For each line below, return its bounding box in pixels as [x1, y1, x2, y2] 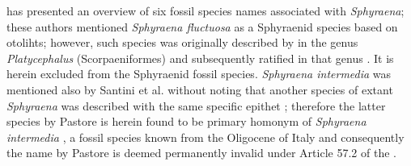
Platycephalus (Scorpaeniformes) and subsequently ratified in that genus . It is [6, 49, 394, 66]
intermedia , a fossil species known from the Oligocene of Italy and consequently [6, 128, 405, 145]
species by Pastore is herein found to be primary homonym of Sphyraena [6, 113, 367, 130]
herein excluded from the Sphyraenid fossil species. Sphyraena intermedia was [6, 65, 392, 82]
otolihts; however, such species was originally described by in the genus [6, 34, 358, 51]
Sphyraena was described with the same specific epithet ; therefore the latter [6, 97, 386, 114]
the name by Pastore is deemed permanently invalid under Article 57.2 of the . [6, 144, 396, 161]
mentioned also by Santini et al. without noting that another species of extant [6, 81, 393, 98]
